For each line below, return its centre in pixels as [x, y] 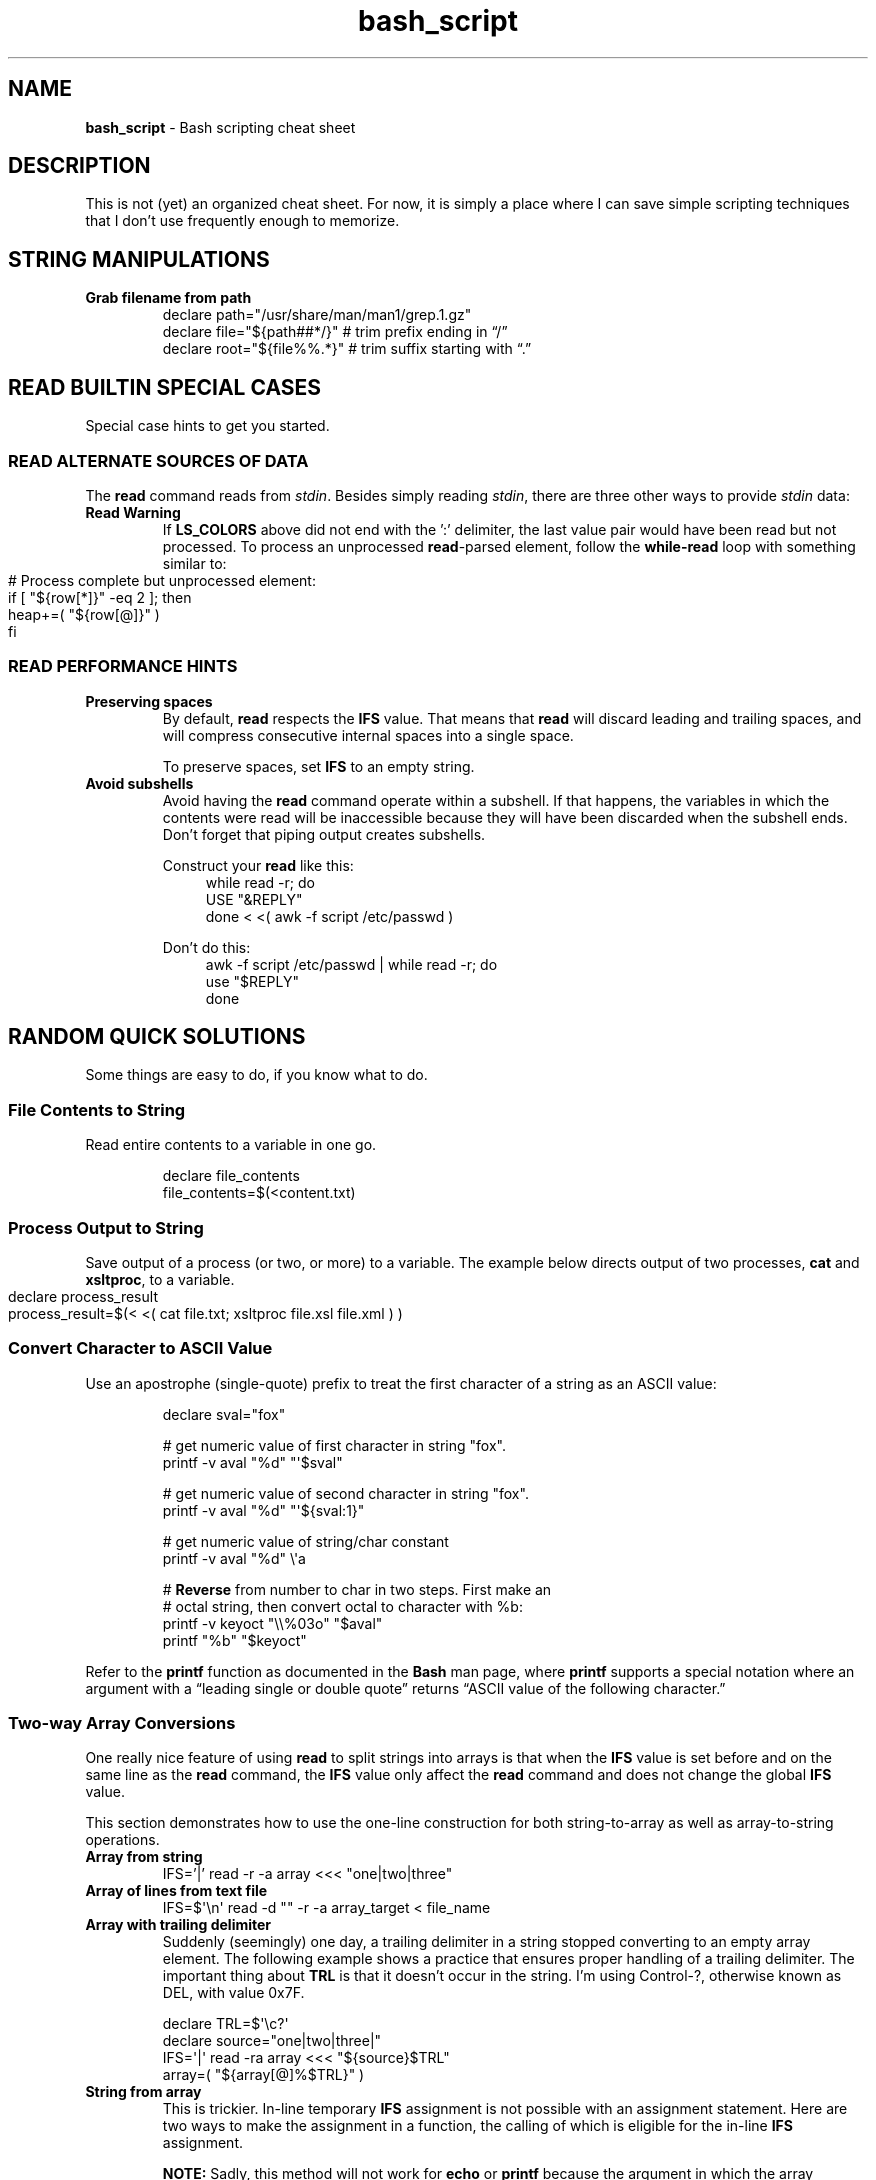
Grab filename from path [168, 298]
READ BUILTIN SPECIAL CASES [165, 387]
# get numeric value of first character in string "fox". [334, 1445]
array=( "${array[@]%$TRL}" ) [263, 2075]
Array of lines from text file [176, 1891]
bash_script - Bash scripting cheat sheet [220, 127]
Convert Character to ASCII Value [140, 1348]
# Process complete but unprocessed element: [162, 580]
